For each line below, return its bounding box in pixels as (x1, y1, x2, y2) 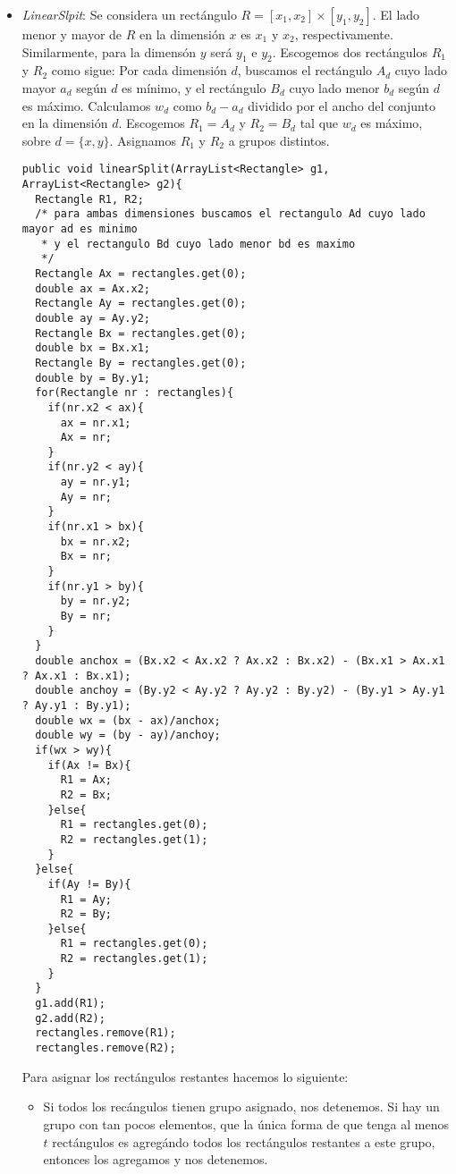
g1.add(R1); (35, 997, 106, 1010)
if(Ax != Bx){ (47, 758, 131, 772)
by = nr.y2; (60, 595, 131, 608)
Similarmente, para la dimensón (21, 42, 197, 61)
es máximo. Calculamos (21, 96, 151, 114)
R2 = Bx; (60, 788, 113, 801)
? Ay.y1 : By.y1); (21, 698, 131, 712)
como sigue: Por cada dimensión (51, 61, 227, 80)
